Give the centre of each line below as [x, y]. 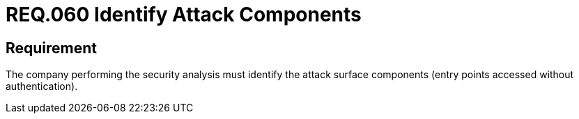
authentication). [42, 86]
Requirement [52, 48]
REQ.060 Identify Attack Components [184, 15]
